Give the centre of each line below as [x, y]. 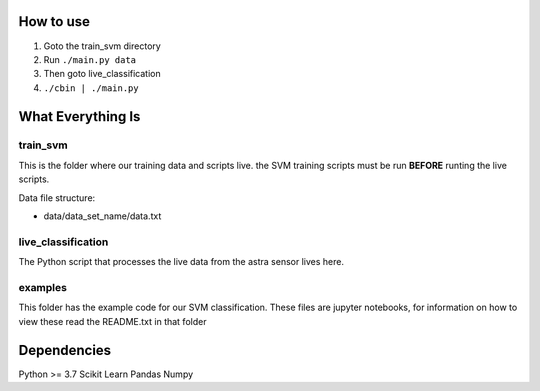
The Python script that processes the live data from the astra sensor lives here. [181, 262]
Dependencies [65, 350]
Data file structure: [57, 197]
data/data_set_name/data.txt [102, 216]
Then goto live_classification [102, 74]
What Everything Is [79, 116]
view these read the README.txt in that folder [112, 321]
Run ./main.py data [90, 59]
